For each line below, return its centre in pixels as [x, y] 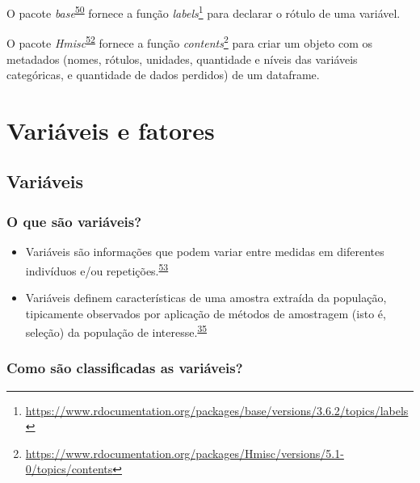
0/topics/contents [69, 469]
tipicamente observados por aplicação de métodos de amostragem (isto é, [206, 313]
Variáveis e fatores [111, 130]
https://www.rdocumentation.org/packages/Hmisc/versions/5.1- [185, 453]
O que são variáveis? [74, 221]
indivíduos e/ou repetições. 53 [97, 269]
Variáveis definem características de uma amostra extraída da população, [206, 297]
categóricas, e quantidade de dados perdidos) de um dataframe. [163, 75]
